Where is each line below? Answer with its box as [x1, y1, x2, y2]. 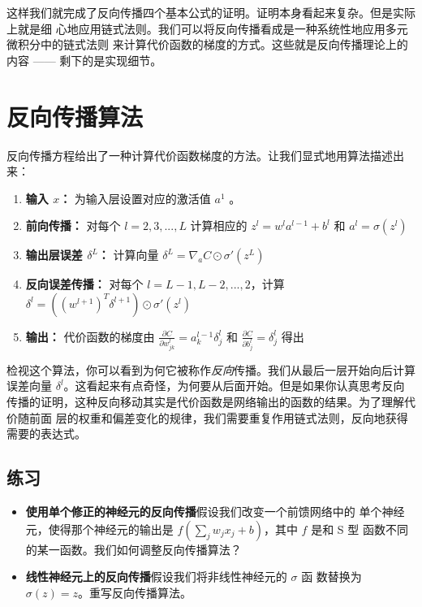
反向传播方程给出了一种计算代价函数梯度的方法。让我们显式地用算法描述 [6, 146, 393, 163]
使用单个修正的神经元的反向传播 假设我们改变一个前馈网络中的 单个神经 [25, 502, 405, 519]
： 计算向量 [97, 246, 159, 263]
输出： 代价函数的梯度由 [25, 327, 155, 345]
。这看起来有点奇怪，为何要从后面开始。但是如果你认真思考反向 [63, 377, 405, 394]
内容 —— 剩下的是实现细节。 [6, 51, 162, 68]
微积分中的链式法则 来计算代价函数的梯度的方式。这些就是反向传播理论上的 [6, 36, 408, 53]
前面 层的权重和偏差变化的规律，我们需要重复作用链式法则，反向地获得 [28, 409, 408, 426]
